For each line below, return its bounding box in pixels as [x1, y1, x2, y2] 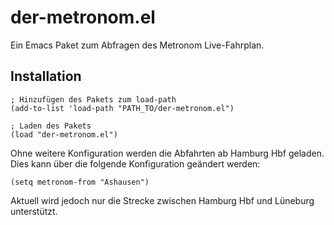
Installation [10, 68, 82, 85]
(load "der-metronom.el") [10, 129, 118, 140]
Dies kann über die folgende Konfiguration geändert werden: [10, 157, 261, 170]
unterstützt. [10, 205, 58, 217]
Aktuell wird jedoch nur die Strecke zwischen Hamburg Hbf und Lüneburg [10, 194, 315, 206]
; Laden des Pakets [10, 121, 92, 131]
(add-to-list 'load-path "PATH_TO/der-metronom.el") [10, 103, 235, 113]
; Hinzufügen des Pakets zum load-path [10, 94, 177, 105]
